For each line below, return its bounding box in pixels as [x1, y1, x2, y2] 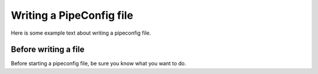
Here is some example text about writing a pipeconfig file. [11, 29, 151, 36]
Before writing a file [11, 45, 85, 55]
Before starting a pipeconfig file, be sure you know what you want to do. [11, 60, 187, 67]
